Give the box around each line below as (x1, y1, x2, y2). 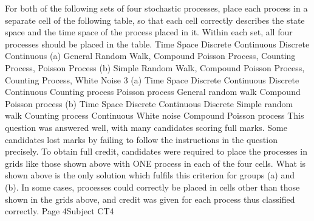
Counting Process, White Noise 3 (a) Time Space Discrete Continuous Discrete (5, 73, 299, 86)
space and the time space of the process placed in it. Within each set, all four (5, 26, 293, 38)
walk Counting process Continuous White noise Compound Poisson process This (5, 109, 304, 122)
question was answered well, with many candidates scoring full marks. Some (5, 121, 287, 133)
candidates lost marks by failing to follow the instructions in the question (5, 133, 278, 146)
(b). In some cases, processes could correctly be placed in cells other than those (5, 180, 300, 193)
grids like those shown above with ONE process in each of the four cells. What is (5, 156, 306, 169)
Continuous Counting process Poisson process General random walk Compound (5, 85, 301, 98)
